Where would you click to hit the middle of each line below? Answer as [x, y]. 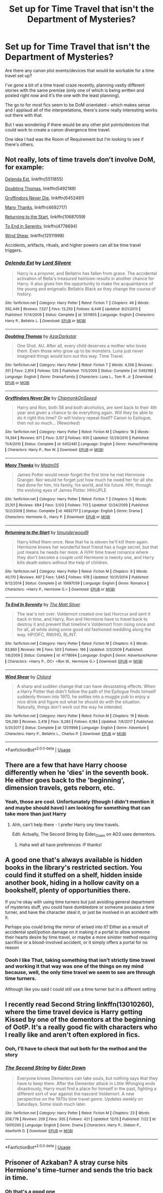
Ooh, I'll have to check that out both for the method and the [76, 1048]
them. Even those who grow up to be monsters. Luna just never [80, 351]
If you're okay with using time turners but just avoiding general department [80, 902]
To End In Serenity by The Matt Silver [43, 605]
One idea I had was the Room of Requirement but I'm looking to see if [74, 139]
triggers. [14, 250]
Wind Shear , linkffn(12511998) [35, 235]
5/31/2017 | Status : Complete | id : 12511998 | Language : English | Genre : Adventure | [77, 728]
